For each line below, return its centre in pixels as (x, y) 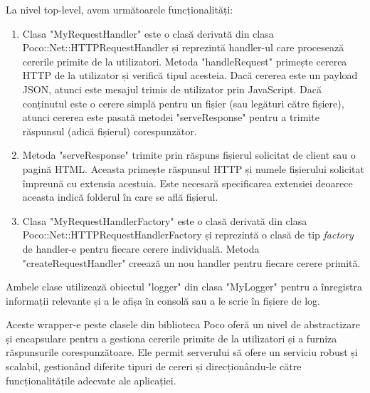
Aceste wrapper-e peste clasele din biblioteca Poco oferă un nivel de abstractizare (183, 324)
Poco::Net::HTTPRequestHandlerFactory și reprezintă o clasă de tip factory (188, 235)
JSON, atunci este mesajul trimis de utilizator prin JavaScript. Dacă (172, 89)
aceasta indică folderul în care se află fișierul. (120, 197)
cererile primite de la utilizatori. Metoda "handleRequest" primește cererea (185, 61)
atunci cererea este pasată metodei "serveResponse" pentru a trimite (171, 117)
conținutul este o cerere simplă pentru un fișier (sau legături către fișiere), (183, 103)
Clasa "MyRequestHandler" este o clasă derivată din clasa (148, 33)
